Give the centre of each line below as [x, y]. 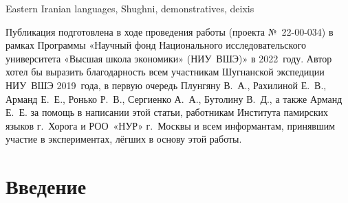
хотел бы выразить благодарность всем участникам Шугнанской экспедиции [165, 72]
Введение [46, 186]
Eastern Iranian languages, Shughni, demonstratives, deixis [130, 8]
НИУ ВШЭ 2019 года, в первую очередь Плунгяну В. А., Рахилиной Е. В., [166, 85]
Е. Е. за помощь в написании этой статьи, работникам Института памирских [167, 112]
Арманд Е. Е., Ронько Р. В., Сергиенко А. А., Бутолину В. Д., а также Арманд [174, 98]
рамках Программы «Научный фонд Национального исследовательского [156, 45]
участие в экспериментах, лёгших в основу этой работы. [124, 139]
